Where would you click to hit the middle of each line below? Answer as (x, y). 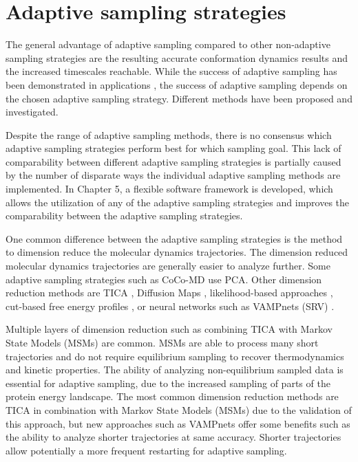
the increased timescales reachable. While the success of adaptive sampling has (171, 71)
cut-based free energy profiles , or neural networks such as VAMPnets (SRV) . (170, 306)
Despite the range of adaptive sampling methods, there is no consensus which (169, 134)
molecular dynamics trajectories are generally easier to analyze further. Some (168, 266)
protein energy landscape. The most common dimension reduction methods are (172, 396)
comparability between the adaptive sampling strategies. (124, 216)
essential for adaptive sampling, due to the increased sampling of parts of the (168, 383)
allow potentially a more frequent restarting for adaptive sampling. (146, 450)
